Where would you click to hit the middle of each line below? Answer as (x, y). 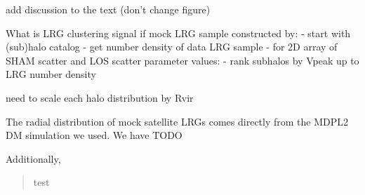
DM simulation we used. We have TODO (94, 135)
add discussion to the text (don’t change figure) (108, 9)
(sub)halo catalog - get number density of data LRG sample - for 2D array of (172, 47)
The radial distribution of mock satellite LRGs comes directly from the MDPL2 (177, 121)
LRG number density (51, 74)
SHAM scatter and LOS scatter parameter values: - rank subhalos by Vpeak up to (182, 60)
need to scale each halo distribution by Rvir (100, 97)
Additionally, (33, 158)
